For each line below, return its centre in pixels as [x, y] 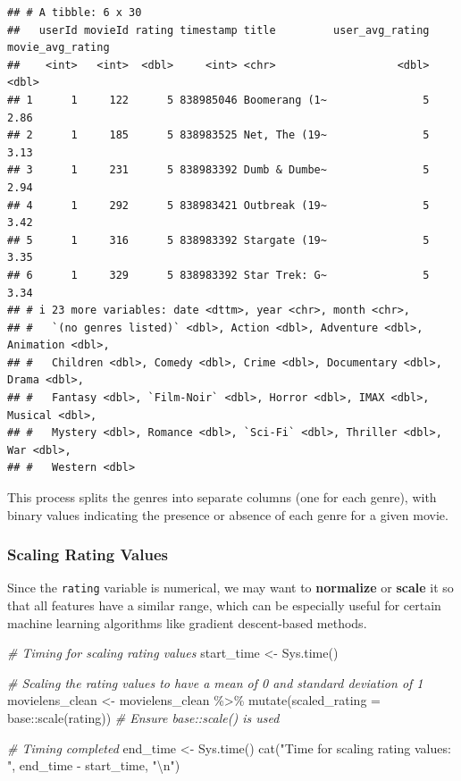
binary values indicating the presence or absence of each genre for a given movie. [228, 514]
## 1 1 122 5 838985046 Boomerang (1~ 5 [218, 100]
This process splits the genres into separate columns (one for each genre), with [222, 497]
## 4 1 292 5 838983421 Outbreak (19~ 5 [218, 205]
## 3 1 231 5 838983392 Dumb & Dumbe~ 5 [218, 170]
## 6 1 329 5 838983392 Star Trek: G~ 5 [218, 275]
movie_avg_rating [59, 48]
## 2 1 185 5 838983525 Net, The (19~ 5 [218, 135]
